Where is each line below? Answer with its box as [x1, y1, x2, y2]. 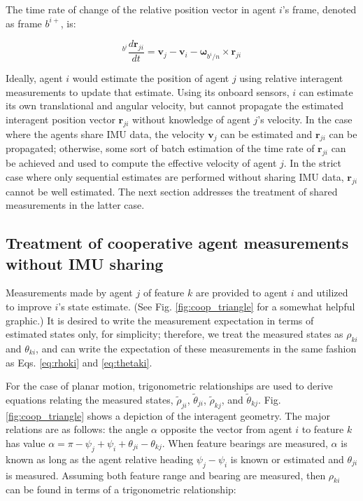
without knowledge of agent [132, 111, 250, 126]
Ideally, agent [6, 71, 63, 85]
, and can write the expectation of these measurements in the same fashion [36, 341, 357, 355]
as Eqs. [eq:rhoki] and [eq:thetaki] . [6, 355, 152, 369]
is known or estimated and [230, 451, 344, 466]
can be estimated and [220, 126, 313, 141]
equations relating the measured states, [6, 392, 173, 406]
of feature [143, 285, 185, 300]
